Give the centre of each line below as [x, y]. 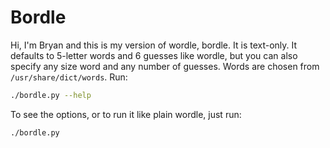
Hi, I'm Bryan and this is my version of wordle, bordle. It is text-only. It [154, 45]
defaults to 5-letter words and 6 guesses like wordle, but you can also [154, 55]
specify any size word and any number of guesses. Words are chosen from [165, 66]
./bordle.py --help [51, 95]
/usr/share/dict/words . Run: [69, 77]
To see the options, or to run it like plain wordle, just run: [126, 114]
